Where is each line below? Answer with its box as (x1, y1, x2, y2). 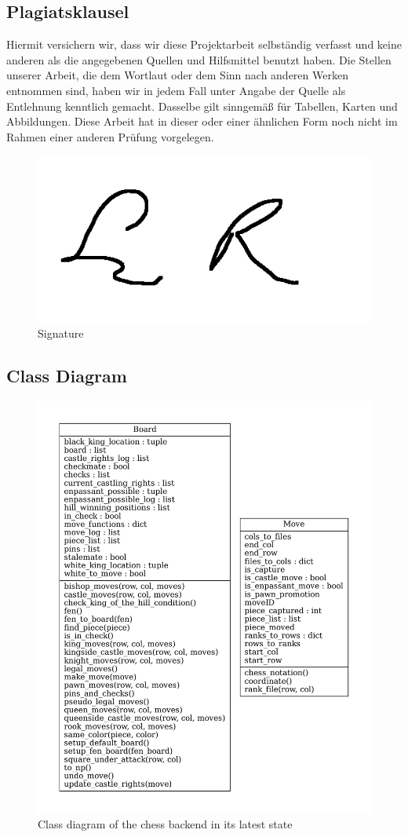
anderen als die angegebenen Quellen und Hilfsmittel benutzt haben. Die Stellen (6, 51, 392, 68)
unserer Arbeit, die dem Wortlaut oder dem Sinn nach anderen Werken (6, 67, 348, 83)
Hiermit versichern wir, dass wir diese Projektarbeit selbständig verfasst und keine (6, 36, 402, 53)
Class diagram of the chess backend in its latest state (38, 816, 293, 832)
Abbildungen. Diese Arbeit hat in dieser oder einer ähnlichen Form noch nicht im (6, 113, 398, 130)
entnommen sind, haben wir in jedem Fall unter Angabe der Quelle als (6, 82, 346, 98)
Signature (38, 324, 84, 341)
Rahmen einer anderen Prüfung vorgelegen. (6, 128, 214, 144)
